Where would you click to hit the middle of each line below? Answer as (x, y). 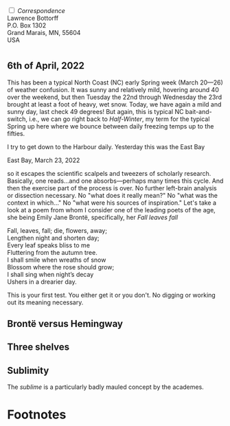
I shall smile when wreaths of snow (57, 260)
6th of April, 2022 (46, 66)
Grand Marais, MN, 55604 (44, 33)
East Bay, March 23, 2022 (44, 160)
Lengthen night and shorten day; (53, 238)
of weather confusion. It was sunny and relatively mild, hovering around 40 (113, 89)
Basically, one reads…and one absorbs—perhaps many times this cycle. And (115, 181)
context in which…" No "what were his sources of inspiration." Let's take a (112, 203)
